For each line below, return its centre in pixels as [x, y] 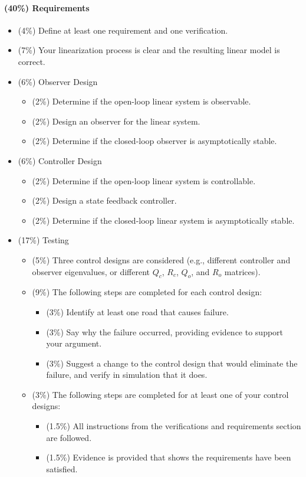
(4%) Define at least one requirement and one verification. [123, 30]
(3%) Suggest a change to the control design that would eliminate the [172, 363]
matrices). [242, 271]
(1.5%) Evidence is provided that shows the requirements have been [169, 457]
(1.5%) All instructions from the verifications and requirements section [174, 426]
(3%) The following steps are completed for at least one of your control [160, 394]
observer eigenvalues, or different [91, 271]
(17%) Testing [43, 240]
